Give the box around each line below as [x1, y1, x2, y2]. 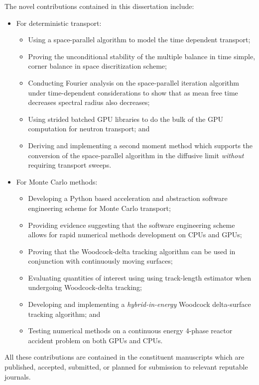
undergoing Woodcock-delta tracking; [28, 282, 142, 292]
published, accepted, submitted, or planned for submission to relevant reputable [4, 362, 248, 372]
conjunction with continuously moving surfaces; [28, 256, 173, 266]
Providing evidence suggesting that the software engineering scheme [28, 219, 235, 230]
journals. [4, 371, 31, 382]
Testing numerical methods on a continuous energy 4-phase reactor [28, 325, 233, 336]
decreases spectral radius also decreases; [28, 97, 150, 107]
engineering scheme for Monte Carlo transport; [28, 202, 171, 213]
